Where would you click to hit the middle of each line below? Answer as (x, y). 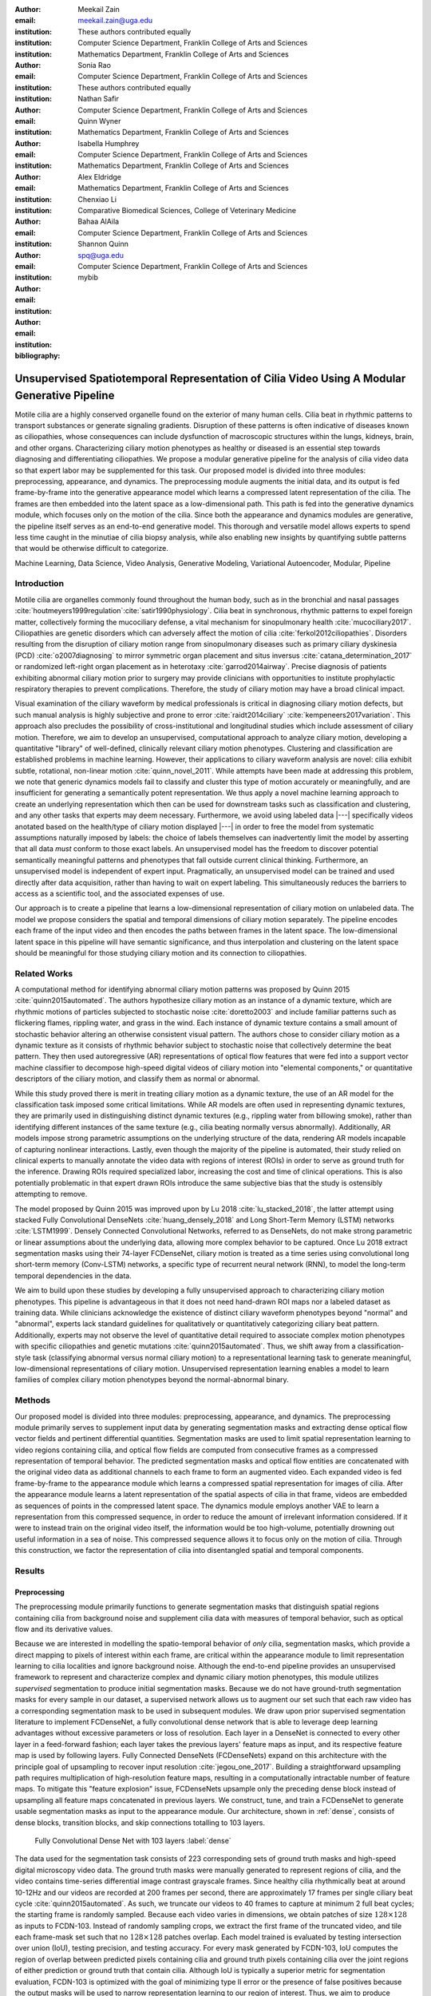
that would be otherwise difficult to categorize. (92, 549)
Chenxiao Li (97, 199)
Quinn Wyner (99, 121)
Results (30, 1570)
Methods (33, 1400)
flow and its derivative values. (64, 1629)
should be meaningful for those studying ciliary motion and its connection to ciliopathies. (161, 952)
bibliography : (38, 356)
